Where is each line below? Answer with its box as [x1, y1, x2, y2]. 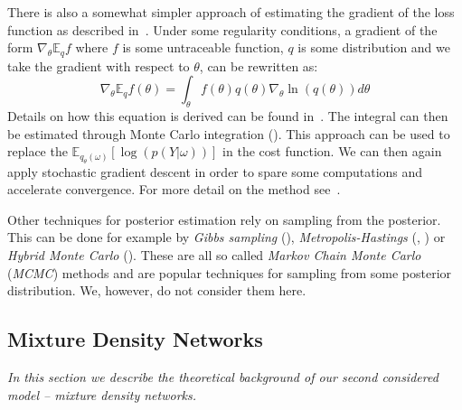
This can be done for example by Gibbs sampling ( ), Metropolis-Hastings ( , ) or [7, 228, 446, 247]
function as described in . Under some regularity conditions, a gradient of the [7, 20, 438, 39]
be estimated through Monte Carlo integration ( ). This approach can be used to [7, 124, 450, 143]
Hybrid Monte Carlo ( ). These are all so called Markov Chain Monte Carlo [7, 246, 421, 264]
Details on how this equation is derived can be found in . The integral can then [7, 107, 448, 126]
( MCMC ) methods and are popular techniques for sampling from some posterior [7, 263, 452, 282]
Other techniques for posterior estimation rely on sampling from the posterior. [7, 210, 441, 228]
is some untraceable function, [122, 38, 284, 57]
